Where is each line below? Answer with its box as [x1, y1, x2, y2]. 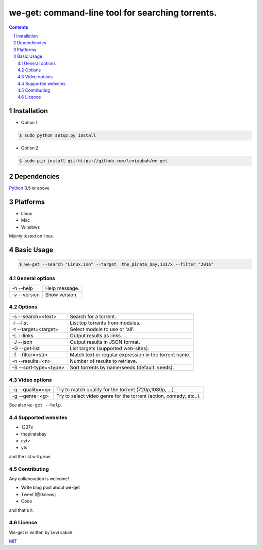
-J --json [12, 339, 33, 346]
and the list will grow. [9, 453, 51, 459]
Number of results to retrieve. [69, 358, 138, 365]
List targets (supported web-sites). [69, 345, 149, 352]
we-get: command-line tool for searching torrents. [9, 7, 217, 18]
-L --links [12, 333, 33, 339]
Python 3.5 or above [9, 185, 49, 191]
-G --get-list [12, 345, 40, 352]
